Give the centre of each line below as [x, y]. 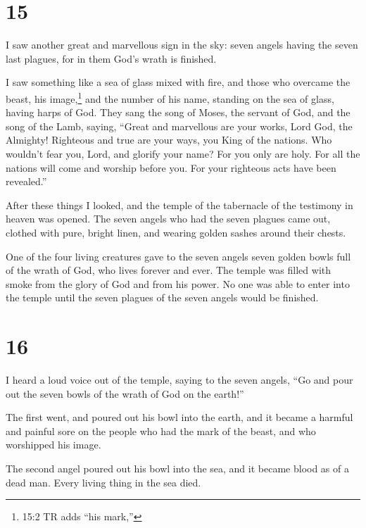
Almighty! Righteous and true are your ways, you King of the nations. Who [169, 140]
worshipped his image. [53, 445]
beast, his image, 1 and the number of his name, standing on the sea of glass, [170, 97]
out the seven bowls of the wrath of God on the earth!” [125, 393]
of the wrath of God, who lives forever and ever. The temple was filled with [168, 270]
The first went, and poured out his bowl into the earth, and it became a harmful [179, 417]
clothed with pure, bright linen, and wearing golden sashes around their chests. [176, 232]
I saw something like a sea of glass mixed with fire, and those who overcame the [178, 82]
